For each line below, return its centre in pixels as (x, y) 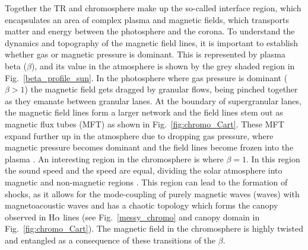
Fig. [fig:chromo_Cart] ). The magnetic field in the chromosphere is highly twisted (154, 228)
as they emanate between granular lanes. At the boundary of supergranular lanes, (153, 100)
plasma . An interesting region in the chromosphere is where (114, 158)
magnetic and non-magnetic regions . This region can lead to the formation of (146, 182)
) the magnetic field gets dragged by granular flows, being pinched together (161, 89)
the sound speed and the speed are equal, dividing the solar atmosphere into (144, 170)
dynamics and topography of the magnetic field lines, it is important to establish (151, 42)
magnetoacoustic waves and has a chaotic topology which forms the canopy (142, 205)
